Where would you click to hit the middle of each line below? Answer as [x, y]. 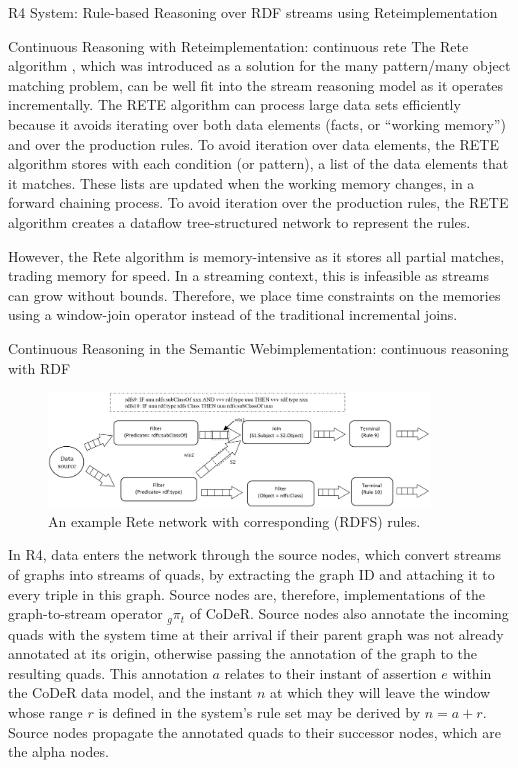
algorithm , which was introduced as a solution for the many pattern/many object [259, 65]
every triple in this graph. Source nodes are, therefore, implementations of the [246, 593]
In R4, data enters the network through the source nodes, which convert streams [255, 554]
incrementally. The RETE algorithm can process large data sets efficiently [234, 104]
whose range [45, 712]
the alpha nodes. [58, 751]
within [472, 672]
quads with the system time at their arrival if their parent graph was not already [256, 633]
